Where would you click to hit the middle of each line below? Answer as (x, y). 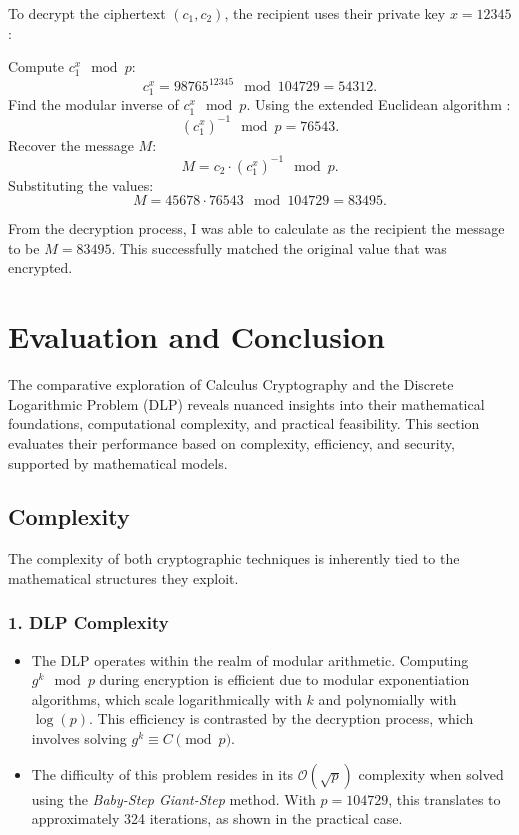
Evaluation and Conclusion (196, 336)
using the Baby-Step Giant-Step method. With (173, 798)
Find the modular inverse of (93, 104)
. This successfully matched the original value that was (279, 247)
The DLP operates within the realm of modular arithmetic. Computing (250, 659)
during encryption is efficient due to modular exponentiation (284, 679)
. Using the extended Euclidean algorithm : (378, 104)
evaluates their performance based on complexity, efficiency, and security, (231, 442)
